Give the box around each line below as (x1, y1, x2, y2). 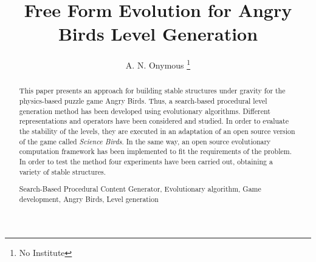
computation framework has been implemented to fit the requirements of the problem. (19, 146, 292, 156)
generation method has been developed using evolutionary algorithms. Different (19, 106, 270, 116)
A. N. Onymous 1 (125, 57, 191, 71)
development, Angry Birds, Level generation (19, 193, 159, 204)
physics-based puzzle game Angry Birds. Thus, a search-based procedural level (19, 96, 267, 106)
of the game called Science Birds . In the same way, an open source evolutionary (19, 136, 271, 146)
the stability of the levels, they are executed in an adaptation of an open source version (19, 126, 295, 136)
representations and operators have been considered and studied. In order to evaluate (19, 116, 289, 126)
